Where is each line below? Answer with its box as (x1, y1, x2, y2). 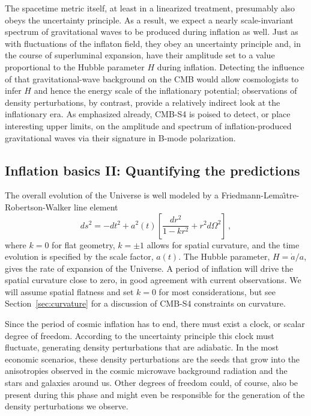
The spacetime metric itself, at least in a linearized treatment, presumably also (5, 2, 295, 14)
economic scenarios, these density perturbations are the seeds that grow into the (5, 352, 300, 365)
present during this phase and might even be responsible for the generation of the (5, 388, 305, 400)
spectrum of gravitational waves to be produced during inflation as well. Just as (5, 25, 298, 38)
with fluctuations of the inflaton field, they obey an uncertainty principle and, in (5, 37, 301, 49)
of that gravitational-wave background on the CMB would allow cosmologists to (5, 72, 299, 85)
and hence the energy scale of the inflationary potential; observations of (34, 84, 297, 97)
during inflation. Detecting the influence (157, 60, 304, 73)
